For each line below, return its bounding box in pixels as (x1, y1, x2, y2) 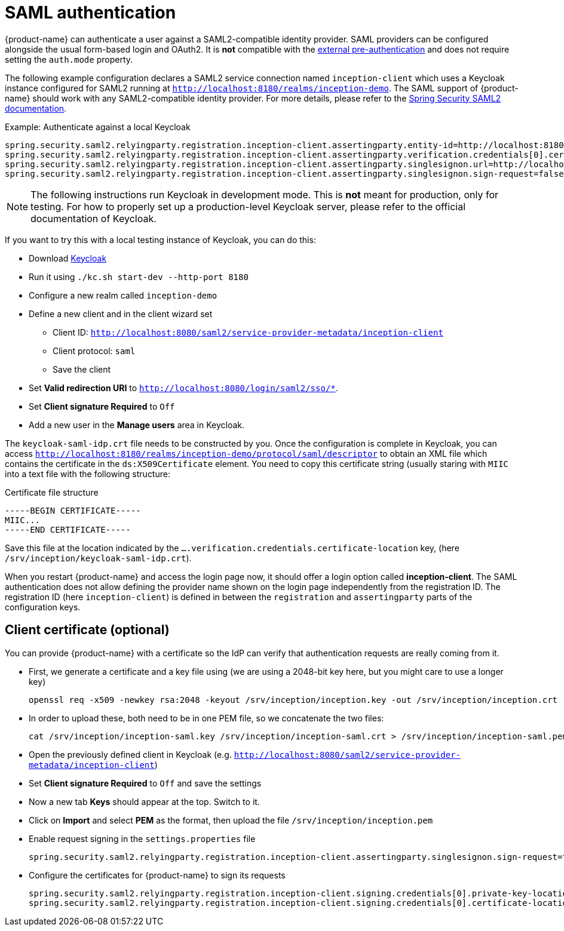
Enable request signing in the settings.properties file (29, 833, 256, 844)
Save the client (53, 364, 111, 374)
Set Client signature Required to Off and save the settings (29, 778, 262, 788)
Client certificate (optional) (5, 622, 170, 638)
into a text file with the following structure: (5, 468, 170, 479)
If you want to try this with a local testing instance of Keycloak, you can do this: (5, 234, 316, 245)
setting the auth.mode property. (5, 54, 133, 64)
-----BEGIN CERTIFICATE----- (5, 505, 141, 515)
